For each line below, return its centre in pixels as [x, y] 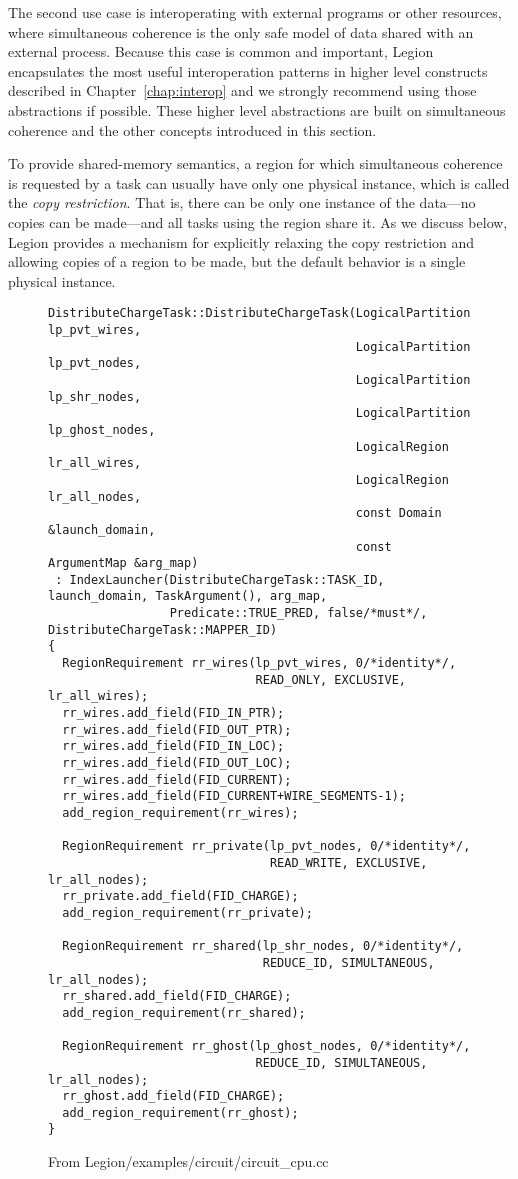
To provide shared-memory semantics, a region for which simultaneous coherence [255, 163]
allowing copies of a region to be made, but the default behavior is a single [237, 261]
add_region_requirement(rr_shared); [184, 1012]
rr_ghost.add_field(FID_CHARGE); [173, 1096]
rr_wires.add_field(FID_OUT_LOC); [177, 763]
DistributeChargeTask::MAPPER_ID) [163, 629]
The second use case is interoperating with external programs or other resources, [255, 12]
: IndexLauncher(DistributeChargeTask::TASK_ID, [220, 579]
